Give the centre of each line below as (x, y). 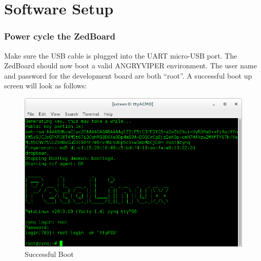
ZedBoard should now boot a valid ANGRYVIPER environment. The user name (130, 66)
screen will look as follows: (46, 86)
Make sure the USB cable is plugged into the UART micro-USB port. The (121, 55)
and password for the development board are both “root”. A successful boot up (128, 75)
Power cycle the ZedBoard (60, 36)
